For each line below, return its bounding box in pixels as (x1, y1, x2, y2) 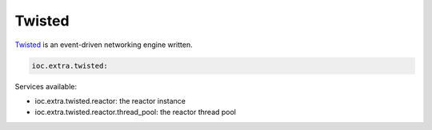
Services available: (14, 81, 78, 91)
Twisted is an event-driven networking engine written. (14, 40, 194, 49)
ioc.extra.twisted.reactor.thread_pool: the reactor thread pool (34, 108, 236, 117)
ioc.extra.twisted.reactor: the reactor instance (34, 96, 186, 105)
